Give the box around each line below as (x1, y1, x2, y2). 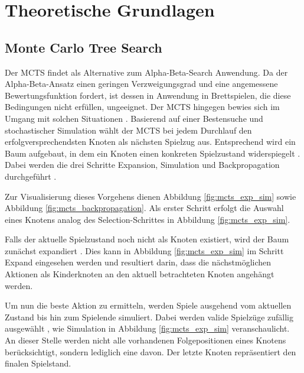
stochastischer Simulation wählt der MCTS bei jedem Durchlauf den (5, 124, 252, 136)
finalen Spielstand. (5, 357, 71, 369)
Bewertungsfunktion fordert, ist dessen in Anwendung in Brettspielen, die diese (5, 89, 291, 101)
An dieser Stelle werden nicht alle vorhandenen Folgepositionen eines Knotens (5, 334, 286, 346)
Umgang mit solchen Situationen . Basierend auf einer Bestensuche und (5, 112, 263, 124)
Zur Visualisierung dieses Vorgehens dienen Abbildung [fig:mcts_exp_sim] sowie (5, 190, 296, 202)
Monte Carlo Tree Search (5, 38, 162, 56)
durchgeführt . (5, 170, 57, 182)
